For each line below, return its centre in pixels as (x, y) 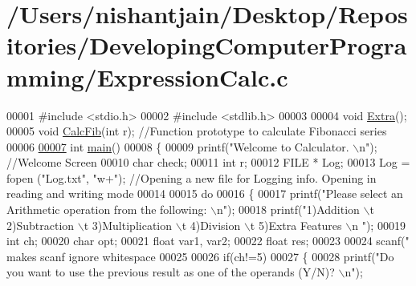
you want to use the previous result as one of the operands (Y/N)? (171, 272)
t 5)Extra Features (296, 225)
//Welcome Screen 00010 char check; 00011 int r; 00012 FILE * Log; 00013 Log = (208, 162)
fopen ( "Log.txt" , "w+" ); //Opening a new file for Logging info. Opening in (192, 177)
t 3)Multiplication (128, 225)
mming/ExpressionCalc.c (147, 77)
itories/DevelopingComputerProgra (207, 45)
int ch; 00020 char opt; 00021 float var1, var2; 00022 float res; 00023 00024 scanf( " (208, 241)
